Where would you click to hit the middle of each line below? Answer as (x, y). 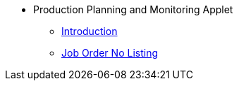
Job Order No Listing (110, 53)
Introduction (90, 31)
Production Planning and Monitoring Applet (133, 9)
